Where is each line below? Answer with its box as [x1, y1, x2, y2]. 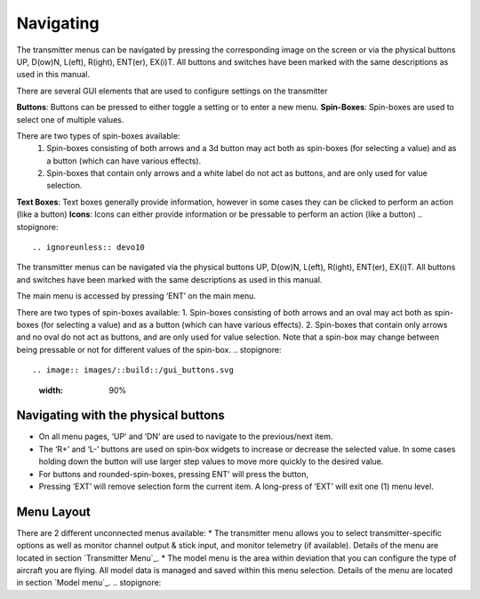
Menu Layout [16, 504, 91, 519]
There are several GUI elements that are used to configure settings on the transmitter [16, 85, 328, 96]
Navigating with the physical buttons [16, 408, 226, 423]
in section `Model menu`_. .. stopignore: [16, 578, 162, 588]
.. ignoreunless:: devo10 [32, 243, 146, 252]
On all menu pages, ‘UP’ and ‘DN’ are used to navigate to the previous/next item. [38, 431, 333, 442]
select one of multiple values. [16, 114, 124, 124]
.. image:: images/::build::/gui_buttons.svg [32, 365, 235, 375]
